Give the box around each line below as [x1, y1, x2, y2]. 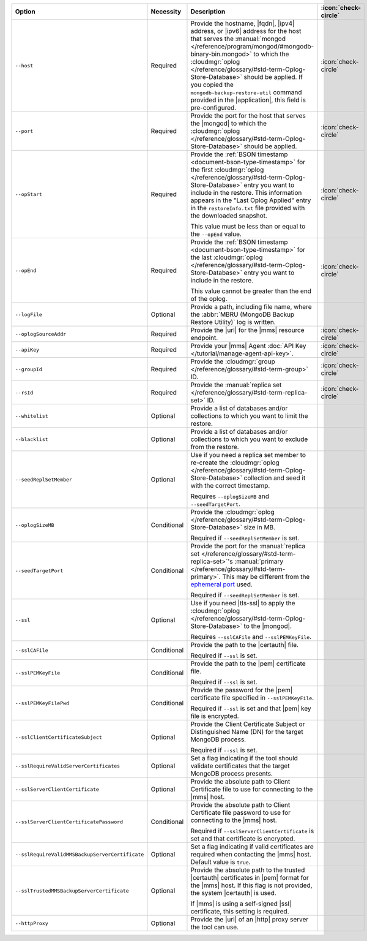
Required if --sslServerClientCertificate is [190, 827, 314, 835]
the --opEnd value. [190, 230, 242, 238]
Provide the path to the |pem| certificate [190, 659, 306, 668]
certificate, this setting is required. [190, 907, 290, 915]
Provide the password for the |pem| [190, 686, 293, 694]
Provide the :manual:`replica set [190, 380, 282, 389]
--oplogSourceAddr [15, 331, 67, 337]
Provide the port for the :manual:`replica [190, 542, 306, 550]
